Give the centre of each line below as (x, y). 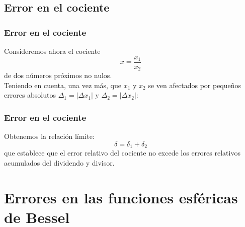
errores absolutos (30, 95)
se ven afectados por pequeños (195, 85)
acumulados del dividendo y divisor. (59, 162)
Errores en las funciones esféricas (121, 197)
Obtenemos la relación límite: (49, 136)
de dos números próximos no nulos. (58, 75)
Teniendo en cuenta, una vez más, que (63, 85)
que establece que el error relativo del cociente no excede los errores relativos (122, 153)
